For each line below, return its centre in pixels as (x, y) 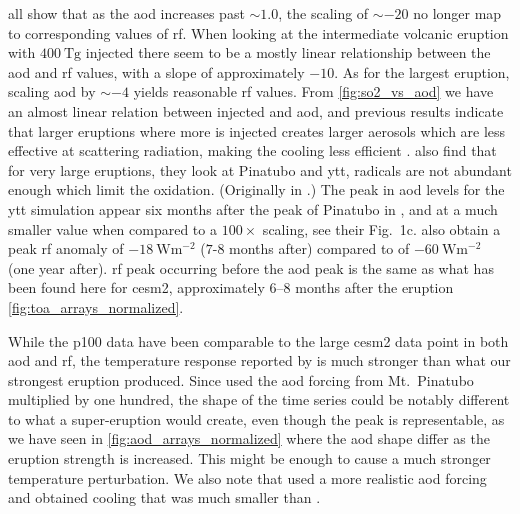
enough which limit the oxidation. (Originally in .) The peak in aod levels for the (256, 189)
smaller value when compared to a (112, 228)
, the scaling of (323, 13)
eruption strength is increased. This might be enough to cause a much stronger (249, 458)
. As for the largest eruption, (422, 71)
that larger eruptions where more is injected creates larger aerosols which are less (257, 130)
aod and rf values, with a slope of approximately (156, 71)
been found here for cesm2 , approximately (136, 287)
